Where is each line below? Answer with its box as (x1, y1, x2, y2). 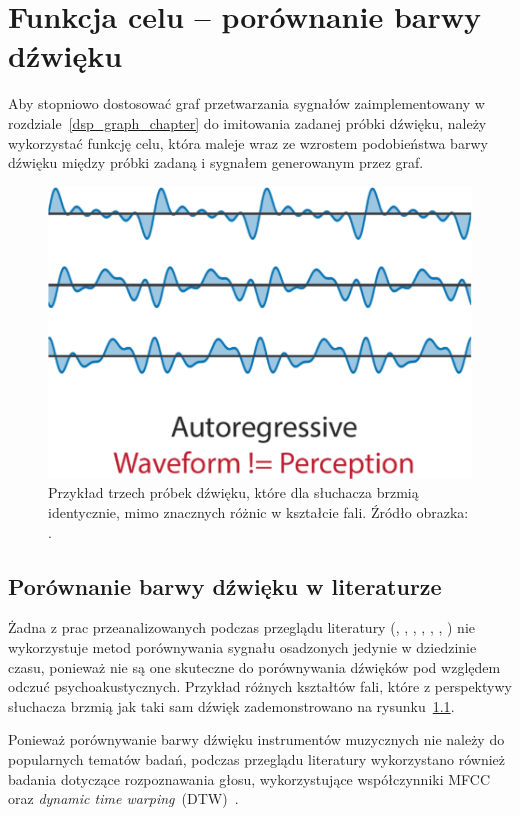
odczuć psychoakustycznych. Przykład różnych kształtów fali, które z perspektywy (8, 676, 512, 697)
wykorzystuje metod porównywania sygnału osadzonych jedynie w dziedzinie (8, 637, 477, 657)
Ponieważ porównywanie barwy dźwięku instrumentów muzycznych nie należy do (8, 729, 505, 750)
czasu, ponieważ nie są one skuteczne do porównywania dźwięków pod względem (8, 656, 501, 677)
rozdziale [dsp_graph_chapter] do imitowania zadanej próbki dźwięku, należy (8, 112, 487, 133)
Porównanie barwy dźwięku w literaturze (8, 570, 442, 601)
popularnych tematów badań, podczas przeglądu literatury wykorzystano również (8, 748, 506, 769)
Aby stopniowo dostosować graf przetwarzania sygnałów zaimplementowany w (8, 93, 485, 114)
